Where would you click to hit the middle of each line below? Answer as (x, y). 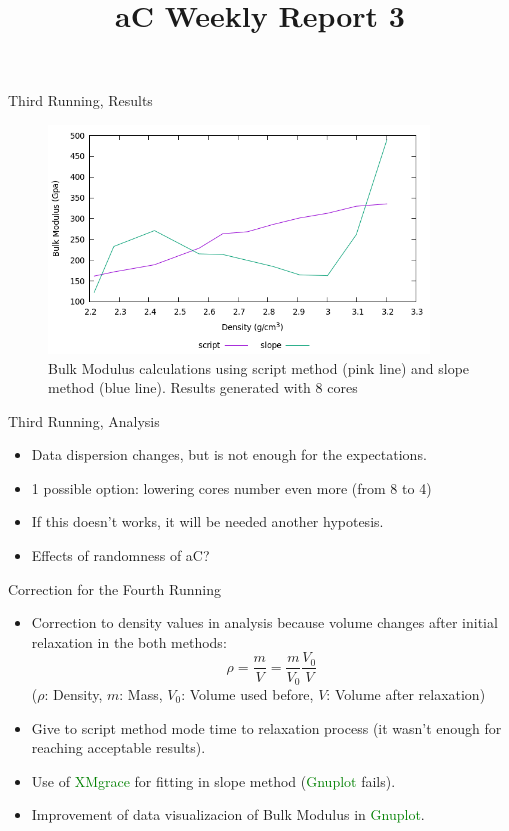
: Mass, (141, 693)
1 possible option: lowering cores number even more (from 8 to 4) (231, 487)
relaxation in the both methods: (129, 641)
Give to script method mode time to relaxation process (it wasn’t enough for (266, 727)
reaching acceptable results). (118, 747)
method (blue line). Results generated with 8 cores (203, 387)
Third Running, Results (80, 100)
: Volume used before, (247, 693)
